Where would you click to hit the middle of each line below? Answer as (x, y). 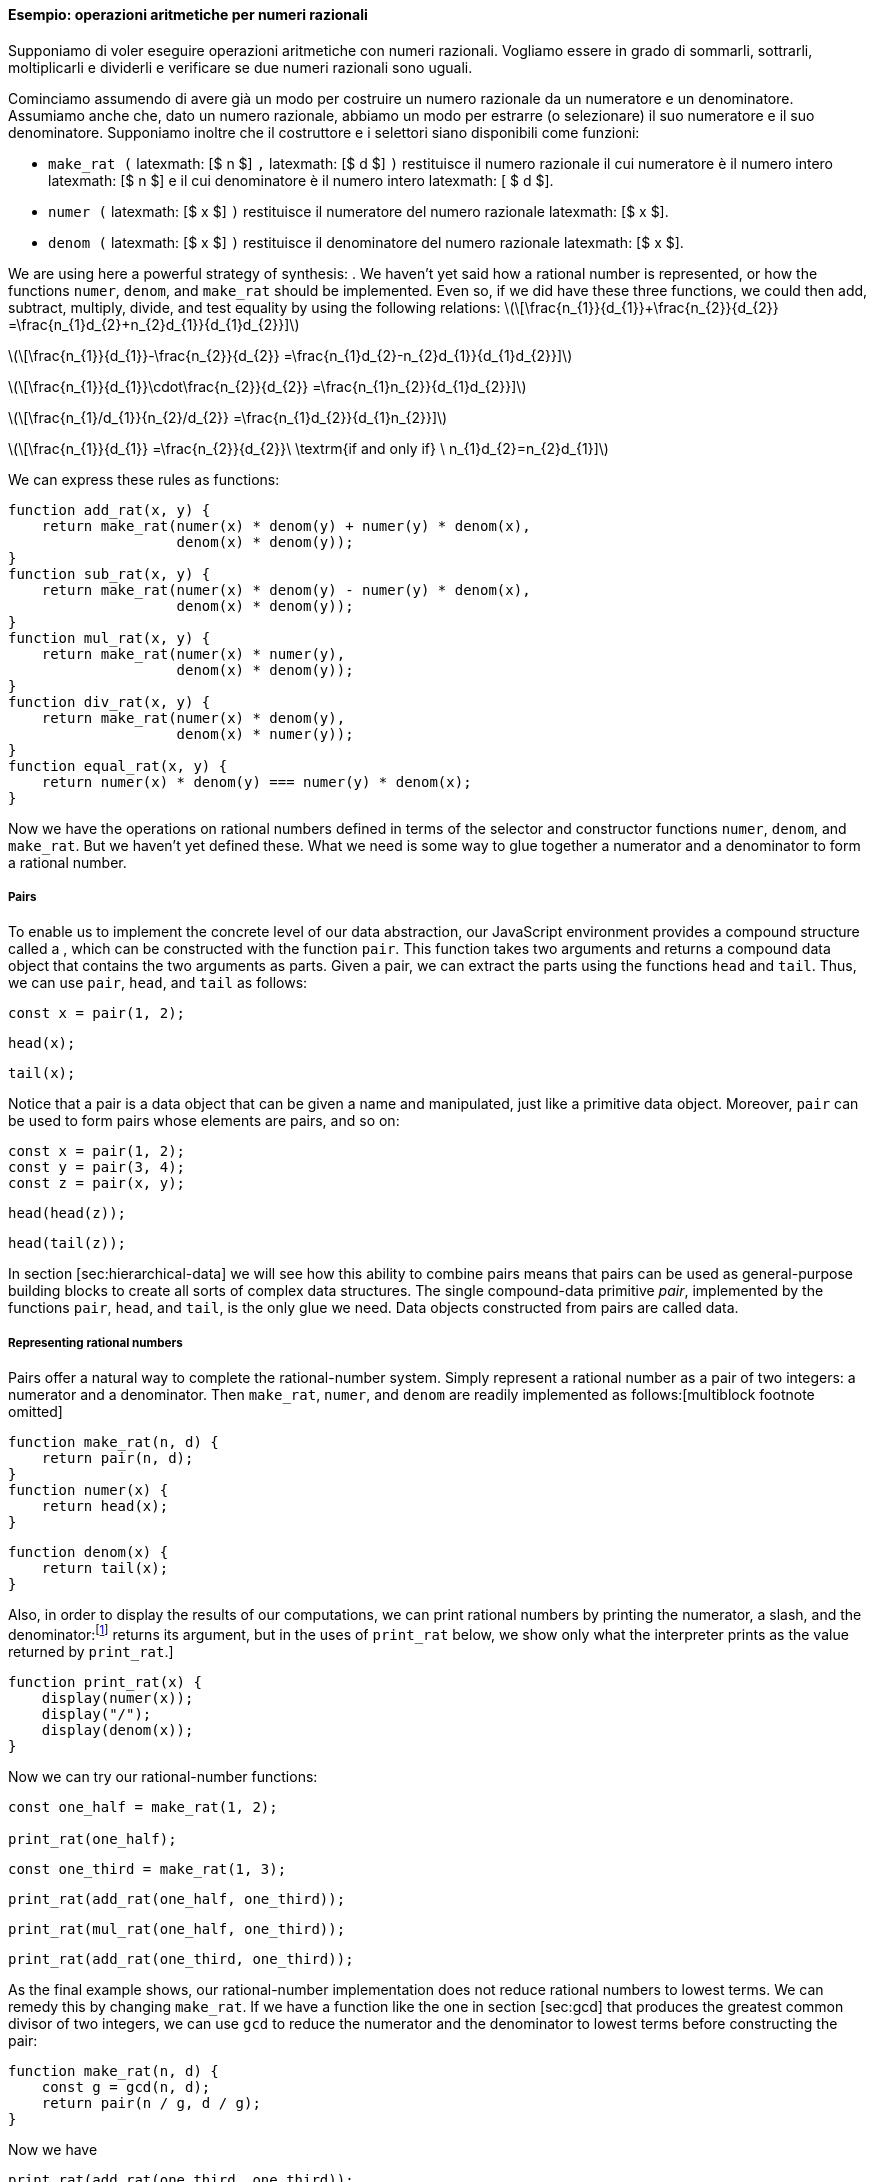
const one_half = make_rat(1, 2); (143, 1806)
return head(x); (105, 1506)
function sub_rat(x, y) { (109, 573)
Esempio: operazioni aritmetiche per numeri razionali (188, 14)
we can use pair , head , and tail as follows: (158, 983)
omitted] (35, 1412)
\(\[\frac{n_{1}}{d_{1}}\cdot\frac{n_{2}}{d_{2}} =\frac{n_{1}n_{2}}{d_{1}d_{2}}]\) (267, 386)
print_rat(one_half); (92, 1838)
